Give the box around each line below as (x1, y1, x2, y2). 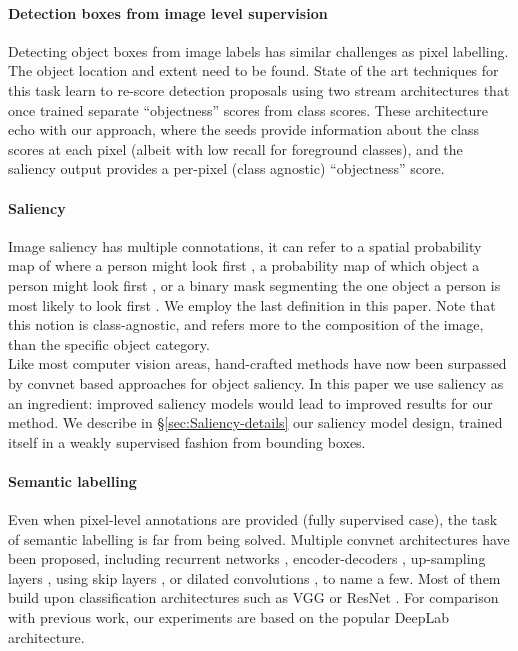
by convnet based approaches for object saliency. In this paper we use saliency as (8, 372, 504, 393)
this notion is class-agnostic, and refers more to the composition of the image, (8, 314, 484, 335)
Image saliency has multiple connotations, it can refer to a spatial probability (8, 235, 482, 256)
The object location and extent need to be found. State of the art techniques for (8, 60, 499, 81)
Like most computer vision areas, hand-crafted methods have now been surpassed (8, 353, 507, 374)
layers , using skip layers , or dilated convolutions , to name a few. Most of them (8, 567, 501, 588)
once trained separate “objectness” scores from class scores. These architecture (8, 99, 489, 120)
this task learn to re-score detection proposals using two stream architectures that (8, 79, 510, 100)
